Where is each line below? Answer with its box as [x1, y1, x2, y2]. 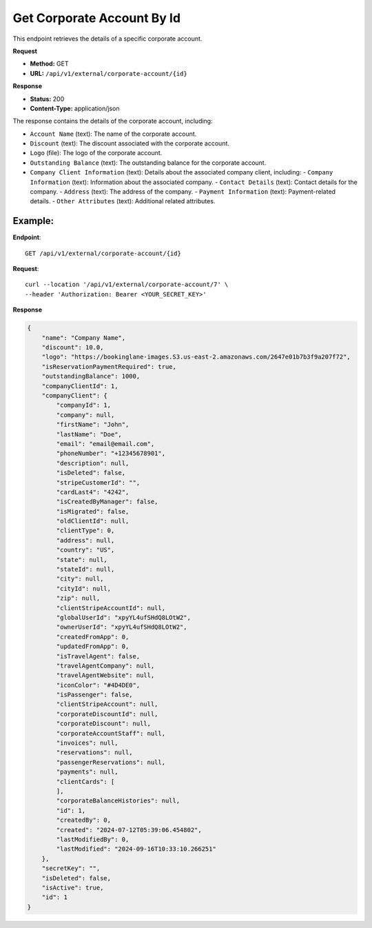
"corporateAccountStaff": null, [56, 729, 165, 737]
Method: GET [30, 59, 69, 68]
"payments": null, [56, 768, 118, 776]
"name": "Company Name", [41, 334, 126, 341]
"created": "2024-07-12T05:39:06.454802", [56, 826, 203, 834]
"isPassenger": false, [56, 691, 134, 699]
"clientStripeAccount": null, [56, 700, 158, 708]
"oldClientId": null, [56, 517, 130, 525]
